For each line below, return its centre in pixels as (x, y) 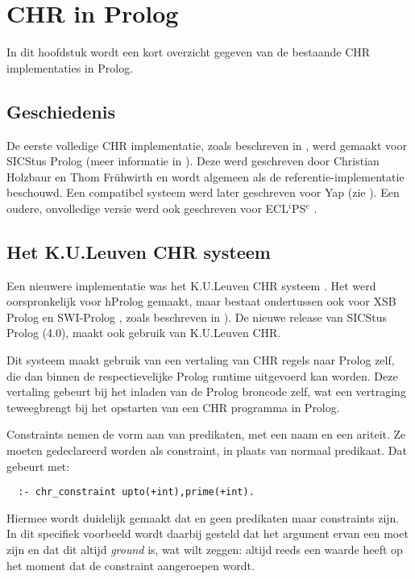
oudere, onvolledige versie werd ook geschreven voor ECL (147, 208)
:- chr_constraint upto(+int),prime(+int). (136, 492)
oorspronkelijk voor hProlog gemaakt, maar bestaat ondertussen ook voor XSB (201, 301)
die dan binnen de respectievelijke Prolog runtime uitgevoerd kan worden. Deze (202, 375)
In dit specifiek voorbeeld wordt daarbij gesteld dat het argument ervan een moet (207, 533)
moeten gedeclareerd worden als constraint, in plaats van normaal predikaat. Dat (207, 450)
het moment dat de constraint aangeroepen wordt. (131, 565)
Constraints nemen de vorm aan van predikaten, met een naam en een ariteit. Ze (206, 434)
